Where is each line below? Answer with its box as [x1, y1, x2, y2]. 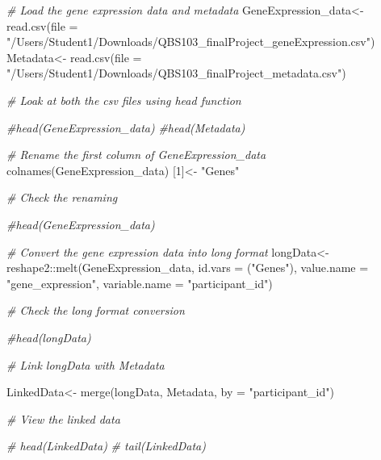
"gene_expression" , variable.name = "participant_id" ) [6, 274, 273, 291]
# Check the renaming [6, 189, 118, 206]
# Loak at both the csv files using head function [6, 91, 241, 108]
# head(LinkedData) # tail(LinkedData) [6, 437, 206, 454]
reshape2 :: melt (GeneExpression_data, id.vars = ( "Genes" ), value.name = [6, 259, 369, 276]
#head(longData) [6, 328, 91, 345]
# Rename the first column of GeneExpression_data [6, 146, 266, 163]
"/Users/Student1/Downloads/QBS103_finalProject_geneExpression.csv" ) [6, 33, 375, 50]
